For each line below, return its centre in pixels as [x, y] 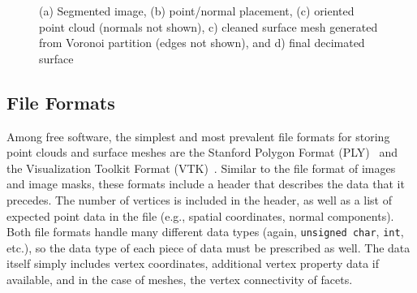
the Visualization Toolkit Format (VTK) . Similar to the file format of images [201, 168]
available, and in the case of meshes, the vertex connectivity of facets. [180, 279]
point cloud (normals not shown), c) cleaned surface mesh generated [208, 26]
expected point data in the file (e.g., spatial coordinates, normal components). [200, 215]
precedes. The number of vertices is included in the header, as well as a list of [200, 199]
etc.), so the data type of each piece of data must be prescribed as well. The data [208, 247]
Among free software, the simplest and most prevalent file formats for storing [198, 136]
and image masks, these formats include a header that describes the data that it [206, 184]
